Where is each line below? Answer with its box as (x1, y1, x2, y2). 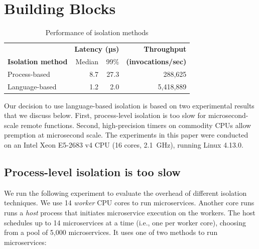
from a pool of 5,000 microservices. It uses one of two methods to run (4, 227, 218, 237)
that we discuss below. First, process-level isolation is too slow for (4, 110, 206, 120)
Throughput (144, 43, 187, 54)
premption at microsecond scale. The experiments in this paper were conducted (4, 130, 248, 140)
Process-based (8, 68, 50, 79)
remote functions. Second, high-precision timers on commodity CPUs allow (21, 119, 251, 130)
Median (75, 56, 99, 66)
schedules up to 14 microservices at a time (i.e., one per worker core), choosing (4, 217, 246, 227)
